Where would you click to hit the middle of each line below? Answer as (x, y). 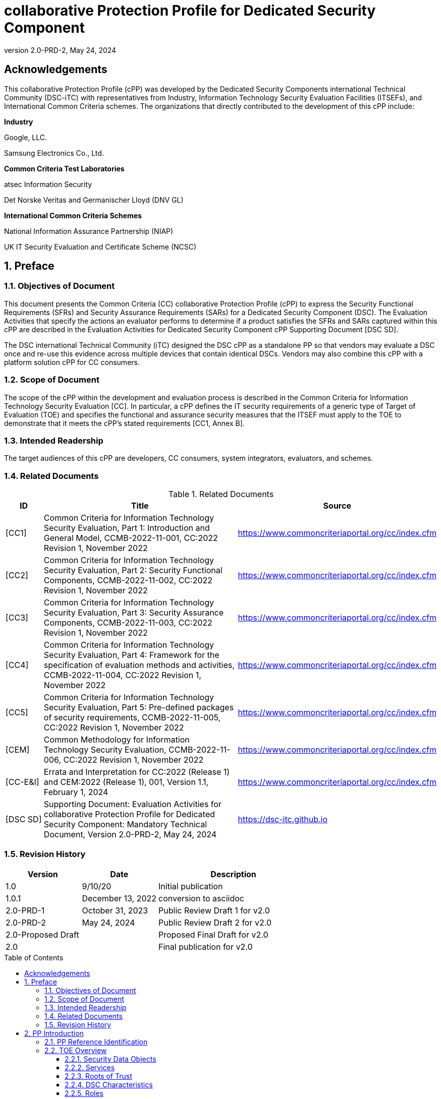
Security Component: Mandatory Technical (125, 825)
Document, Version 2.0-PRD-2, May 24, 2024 (130, 835)
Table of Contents (34, 957)
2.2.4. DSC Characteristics (109, 1084)
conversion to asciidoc (201, 898)
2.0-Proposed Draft (42, 934)
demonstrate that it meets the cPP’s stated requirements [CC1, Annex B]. (124, 423)
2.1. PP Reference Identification (96, 1042)
